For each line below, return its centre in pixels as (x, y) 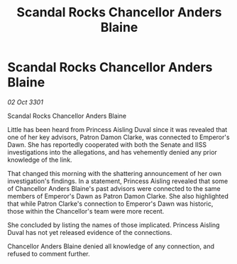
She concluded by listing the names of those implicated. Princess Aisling (114, 225)
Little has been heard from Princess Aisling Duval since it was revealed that (117, 129)
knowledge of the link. (40, 160)
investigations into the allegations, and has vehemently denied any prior (112, 152)
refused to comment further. (49, 253)
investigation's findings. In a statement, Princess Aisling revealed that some (118, 181)
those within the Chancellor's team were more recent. (86, 211)
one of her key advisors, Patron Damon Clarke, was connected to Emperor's (118, 137)
